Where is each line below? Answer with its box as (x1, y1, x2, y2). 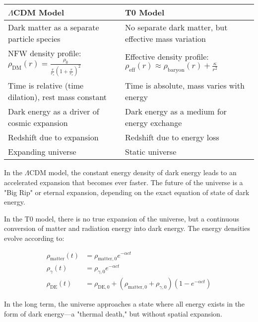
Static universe (125, 146, 177, 158)
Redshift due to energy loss (125, 131, 219, 143)
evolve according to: (4, 232, 64, 243)
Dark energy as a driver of (8, 106, 99, 117)
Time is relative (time (8, 80, 84, 92)
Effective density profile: (125, 51, 209, 63)
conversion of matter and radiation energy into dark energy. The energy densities (4, 223, 250, 233)
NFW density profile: (8, 47, 81, 59)
